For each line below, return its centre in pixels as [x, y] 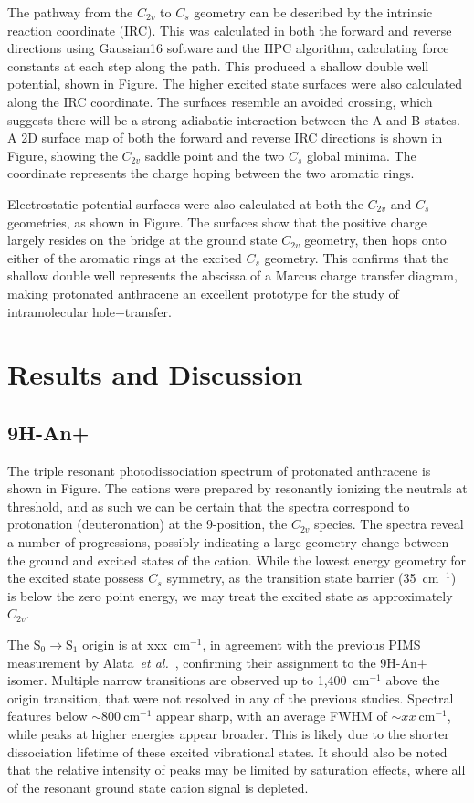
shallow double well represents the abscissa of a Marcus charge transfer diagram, [232, 275]
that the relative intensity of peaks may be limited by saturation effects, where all [237, 770]
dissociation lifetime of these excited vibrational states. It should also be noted [227, 751]
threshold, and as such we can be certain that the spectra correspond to [209, 506]
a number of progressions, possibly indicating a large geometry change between [228, 542]
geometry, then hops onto [375, 240]
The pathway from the [70, 12]
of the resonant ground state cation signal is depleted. [158, 787]
